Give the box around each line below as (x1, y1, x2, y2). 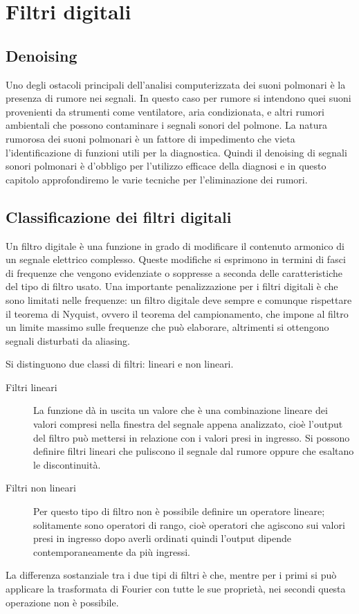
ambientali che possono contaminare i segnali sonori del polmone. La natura (6, 118, 327, 132)
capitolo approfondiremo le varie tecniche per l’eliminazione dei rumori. (6, 172, 308, 186)
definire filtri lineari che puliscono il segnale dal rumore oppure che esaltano (33, 444, 354, 458)
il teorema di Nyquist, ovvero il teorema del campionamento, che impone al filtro (6, 306, 349, 320)
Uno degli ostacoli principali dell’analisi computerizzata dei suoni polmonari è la (6, 77, 346, 91)
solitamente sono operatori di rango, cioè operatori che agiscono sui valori (33, 517, 345, 532)
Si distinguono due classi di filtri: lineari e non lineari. (6, 356, 234, 371)
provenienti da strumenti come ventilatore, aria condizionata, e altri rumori (6, 104, 324, 118)
